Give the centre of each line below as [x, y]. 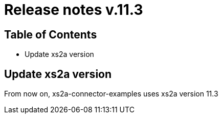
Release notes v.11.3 [74, 10]
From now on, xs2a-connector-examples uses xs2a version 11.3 [111, 94]
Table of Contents [51, 34]
